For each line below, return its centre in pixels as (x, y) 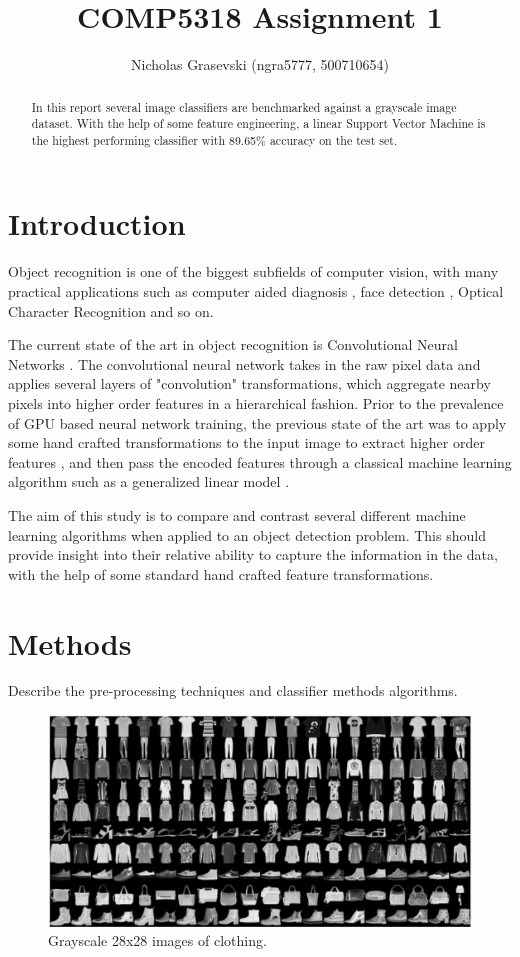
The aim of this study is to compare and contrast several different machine (237, 514)
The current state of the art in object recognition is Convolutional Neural (233, 344)
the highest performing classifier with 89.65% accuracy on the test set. (214, 139)
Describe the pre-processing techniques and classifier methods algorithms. (233, 690)
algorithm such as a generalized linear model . (149, 481)
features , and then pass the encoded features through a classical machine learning (260, 461)
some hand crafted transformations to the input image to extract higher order (246, 442)
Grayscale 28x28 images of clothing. (157, 940)
